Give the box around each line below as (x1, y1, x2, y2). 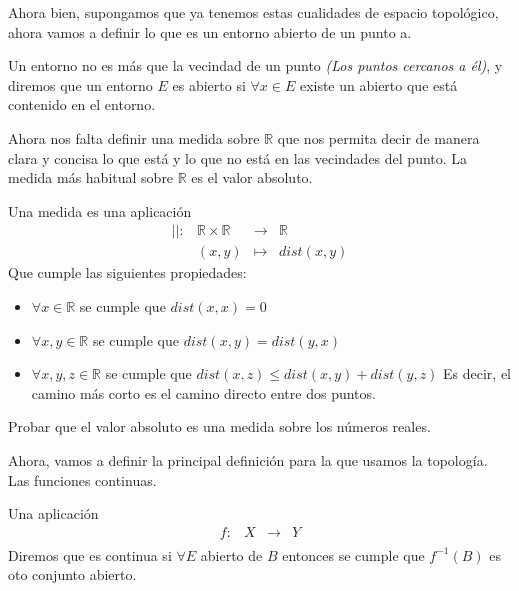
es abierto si (172, 74, 246, 95)
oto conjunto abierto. (8, 564, 137, 585)
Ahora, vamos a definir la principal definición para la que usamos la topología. (8, 449, 488, 470)
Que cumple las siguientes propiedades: (8, 262, 247, 283)
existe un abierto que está (299, 74, 458, 95)
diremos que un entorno (8, 74, 153, 95)
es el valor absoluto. (191, 167, 313, 188)
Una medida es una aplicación (8, 200, 192, 221)
